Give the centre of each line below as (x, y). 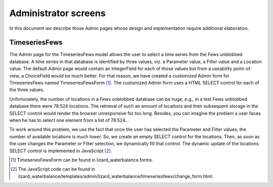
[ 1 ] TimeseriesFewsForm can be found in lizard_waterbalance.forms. (82, 160)
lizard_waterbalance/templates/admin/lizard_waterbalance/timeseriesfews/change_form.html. (116, 176)
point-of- (243, 69)
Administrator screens (57, 13)
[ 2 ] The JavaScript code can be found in (53, 169)
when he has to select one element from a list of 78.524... (69, 120)
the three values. (27, 90)
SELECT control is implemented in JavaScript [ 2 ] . (61, 151)
